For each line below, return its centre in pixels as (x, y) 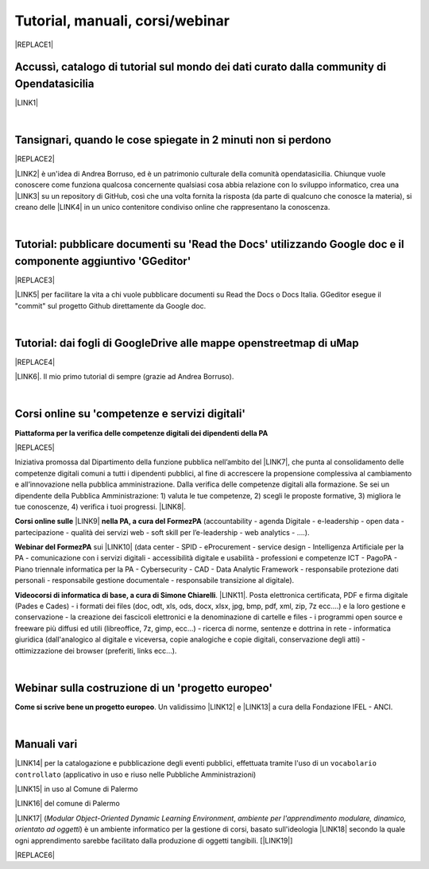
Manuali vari (46, 745)
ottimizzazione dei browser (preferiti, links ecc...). (96, 650)
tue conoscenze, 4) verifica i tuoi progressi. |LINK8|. (100, 506)
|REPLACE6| (35, 855)
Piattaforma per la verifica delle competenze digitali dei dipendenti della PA (141, 433)
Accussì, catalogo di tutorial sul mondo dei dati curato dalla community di (201, 67)
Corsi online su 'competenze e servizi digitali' (130, 414)
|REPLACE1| (34, 45)
